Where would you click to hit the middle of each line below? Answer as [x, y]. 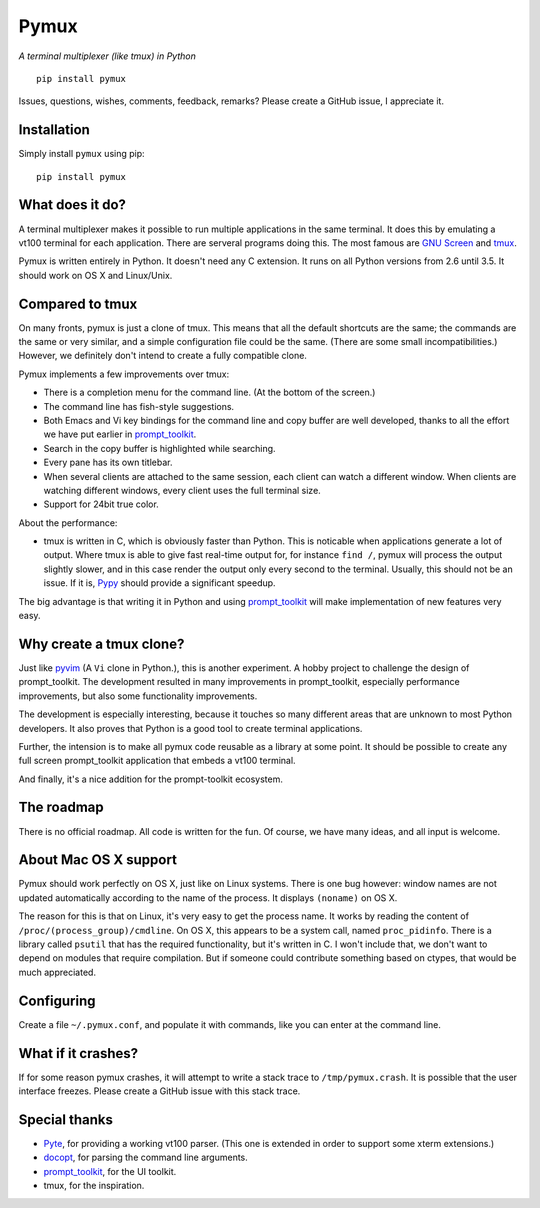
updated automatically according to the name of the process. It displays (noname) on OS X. [208, 897]
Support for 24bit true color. [101, 504]
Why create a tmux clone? [101, 643]
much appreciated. [57, 972]
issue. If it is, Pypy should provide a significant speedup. [159, 583]
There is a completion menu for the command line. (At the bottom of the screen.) [209, 392]
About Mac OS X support [97, 860]
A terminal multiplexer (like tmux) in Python [107, 56]
